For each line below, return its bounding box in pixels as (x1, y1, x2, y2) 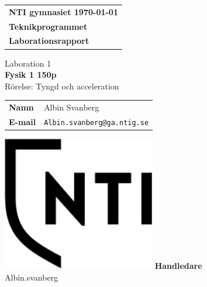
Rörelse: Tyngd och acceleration (5, 79, 119, 92)
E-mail (9, 115, 36, 127)
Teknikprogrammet (9, 20, 88, 32)
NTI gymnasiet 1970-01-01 (9, 5, 118, 18)
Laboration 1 (5, 57, 51, 69)
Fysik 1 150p (5, 68, 57, 81)
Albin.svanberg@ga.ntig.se (44, 118, 149, 127)
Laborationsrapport (9, 34, 89, 47)
